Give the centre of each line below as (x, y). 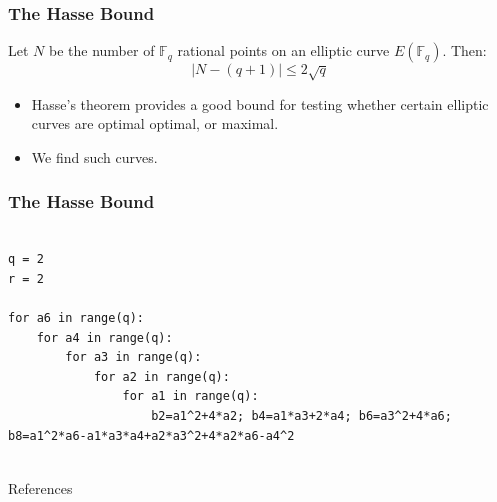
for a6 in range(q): (76, 317)
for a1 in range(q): (190, 396)
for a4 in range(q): (104, 337)
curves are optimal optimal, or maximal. (155, 123)
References (40, 487)
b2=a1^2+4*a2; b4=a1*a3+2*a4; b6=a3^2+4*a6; (301, 415)
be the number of (101, 50)
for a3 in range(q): (133, 357)
